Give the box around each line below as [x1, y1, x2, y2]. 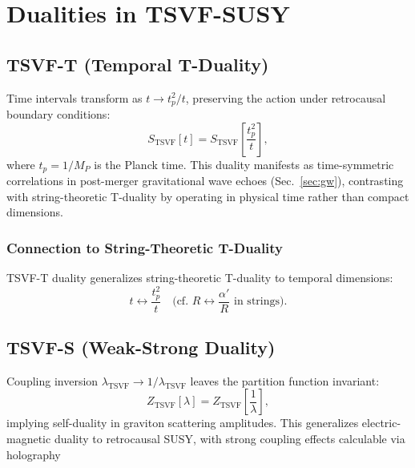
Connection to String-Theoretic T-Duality [6, 237, 284, 257]
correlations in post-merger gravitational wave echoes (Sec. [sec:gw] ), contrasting [6, 172, 404, 189]
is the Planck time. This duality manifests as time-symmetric [94, 155, 394, 172]
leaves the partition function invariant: [190, 372, 380, 389]
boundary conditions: [6, 106, 111, 123]
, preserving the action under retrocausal [185, 89, 386, 106]
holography [6, 446, 61, 462]
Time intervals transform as [6, 89, 143, 106]
